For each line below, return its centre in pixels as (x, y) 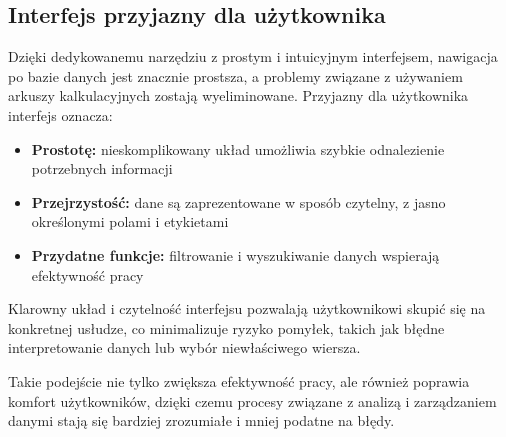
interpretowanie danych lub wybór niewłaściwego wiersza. (184, 347)
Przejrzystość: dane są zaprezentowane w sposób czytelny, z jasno (238, 201)
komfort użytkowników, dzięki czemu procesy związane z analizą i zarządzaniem (252, 400)
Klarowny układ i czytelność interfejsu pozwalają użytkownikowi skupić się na (247, 308)
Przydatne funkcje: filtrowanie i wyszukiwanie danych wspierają (235, 254)
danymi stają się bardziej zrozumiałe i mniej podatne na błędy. (201, 420)
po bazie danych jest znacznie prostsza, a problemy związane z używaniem (235, 75)
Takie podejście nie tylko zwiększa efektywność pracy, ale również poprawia (239, 380)
